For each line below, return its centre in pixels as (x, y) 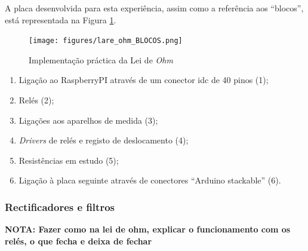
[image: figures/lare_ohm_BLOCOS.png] (106, 41)
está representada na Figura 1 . (61, 19)
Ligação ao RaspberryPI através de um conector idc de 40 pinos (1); (144, 80)
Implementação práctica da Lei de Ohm (101, 59)
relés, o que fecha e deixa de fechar (78, 241)
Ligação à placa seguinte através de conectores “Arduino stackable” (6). (150, 180)
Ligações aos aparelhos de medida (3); (88, 120)
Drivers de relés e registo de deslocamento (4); (104, 140)
